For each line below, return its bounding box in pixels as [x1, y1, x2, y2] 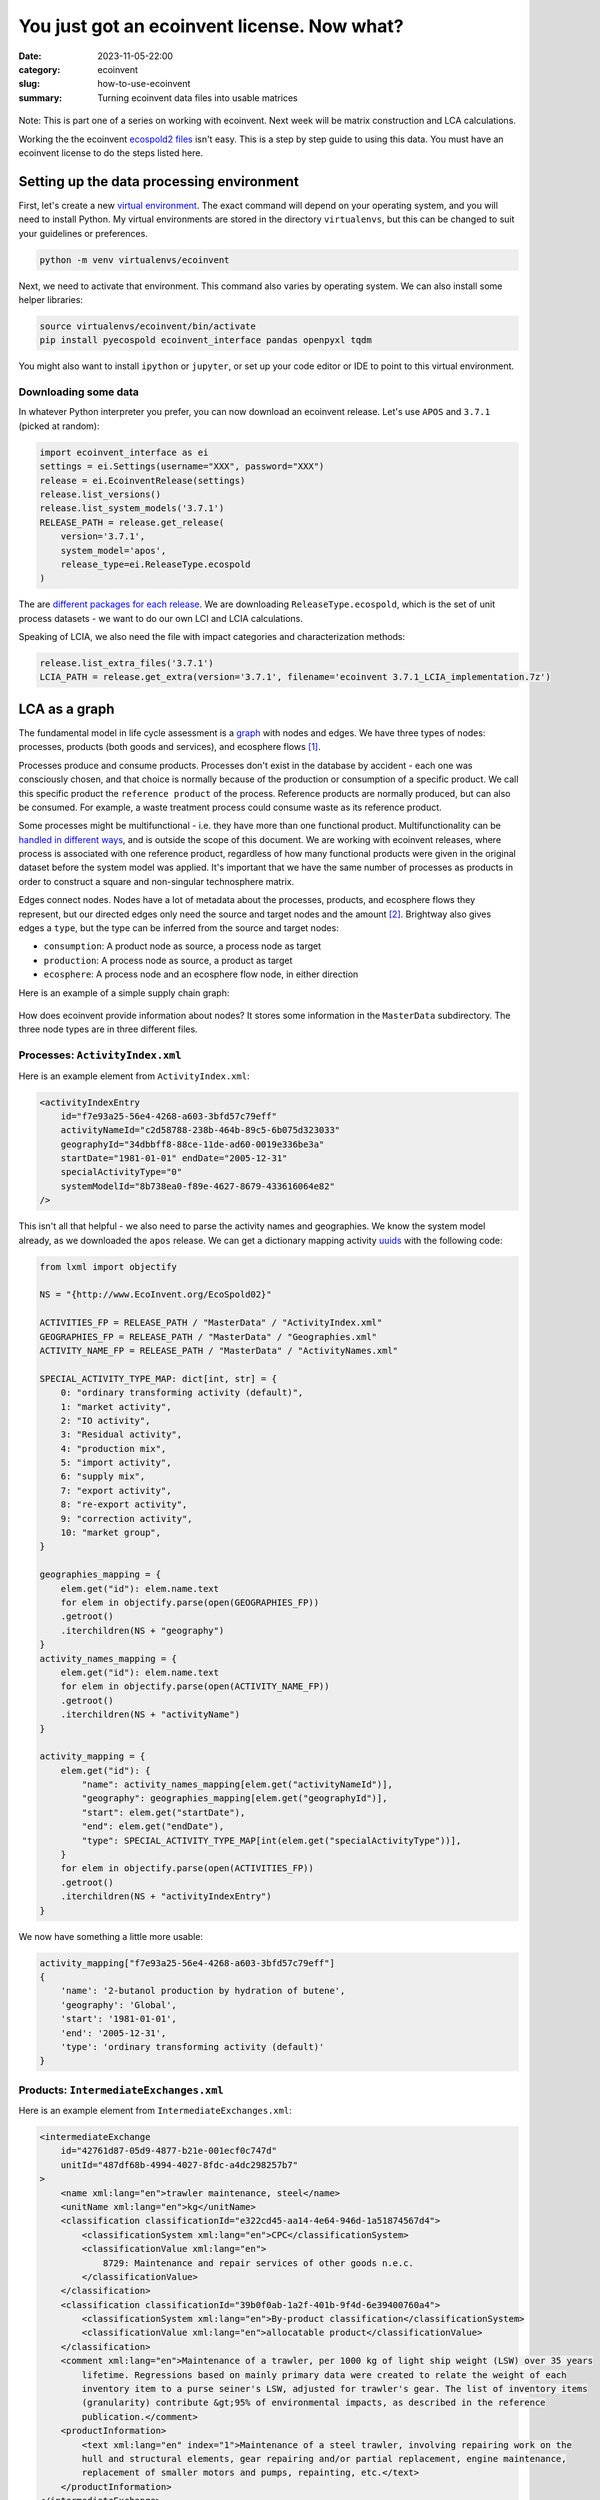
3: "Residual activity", [60, 1429, 183, 1440]
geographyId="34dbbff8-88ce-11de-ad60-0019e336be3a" [60, 1138, 325, 1150]
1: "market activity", [60, 1401, 172, 1412]
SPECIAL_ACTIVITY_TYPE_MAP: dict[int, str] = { [39, 1373, 277, 1384]
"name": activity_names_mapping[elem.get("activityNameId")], [81, 1779, 394, 1790]
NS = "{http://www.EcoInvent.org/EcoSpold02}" [39, 1289, 272, 1300]
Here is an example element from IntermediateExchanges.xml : [18, 2105, 292, 2117]
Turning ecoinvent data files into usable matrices [97, 91, 299, 104]
